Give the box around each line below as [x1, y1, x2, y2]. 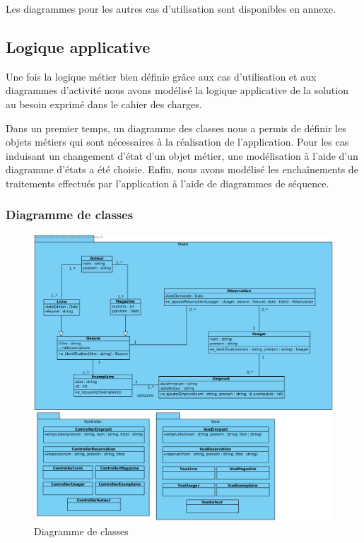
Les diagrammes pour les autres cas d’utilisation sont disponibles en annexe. [6, 1, 336, 16]
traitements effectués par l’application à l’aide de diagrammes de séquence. [6, 175, 329, 190]
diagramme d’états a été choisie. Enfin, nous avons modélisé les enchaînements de [6, 162, 358, 177]
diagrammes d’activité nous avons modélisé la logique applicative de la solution [6, 83, 348, 98]
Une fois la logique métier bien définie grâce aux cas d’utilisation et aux [6, 69, 317, 83]
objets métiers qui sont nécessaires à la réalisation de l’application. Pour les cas [6, 134, 349, 149]
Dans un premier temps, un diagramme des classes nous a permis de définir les [6, 120, 346, 135]
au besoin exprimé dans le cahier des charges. [6, 96, 202, 111]
